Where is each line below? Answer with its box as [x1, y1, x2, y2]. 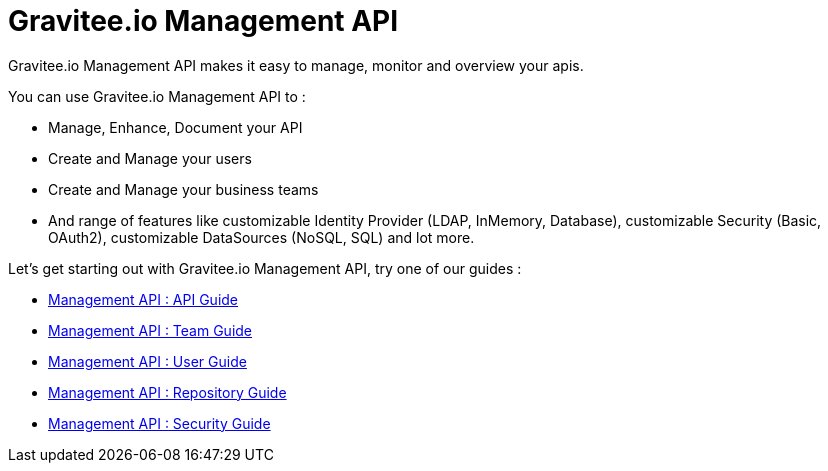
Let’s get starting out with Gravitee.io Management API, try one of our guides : [8, 259, 522, 277]
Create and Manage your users [48, 149, 252, 167]
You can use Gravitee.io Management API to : [8, 87, 306, 105]
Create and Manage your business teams [48, 180, 319, 198]
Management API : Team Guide [48, 321, 253, 339]
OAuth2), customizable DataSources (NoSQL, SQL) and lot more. [48, 228, 475, 246]
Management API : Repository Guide [48, 383, 287, 401]
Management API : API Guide [48, 290, 239, 308]
